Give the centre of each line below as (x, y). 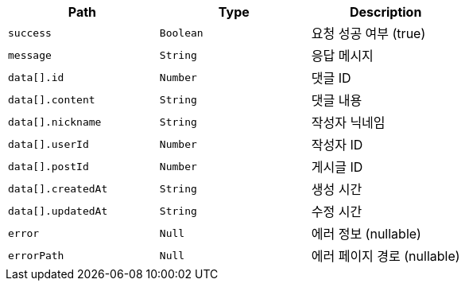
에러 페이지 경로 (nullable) (386, 256)
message (30, 55)
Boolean (181, 33)
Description (386, 12)
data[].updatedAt (58, 211)
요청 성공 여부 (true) (368, 33)
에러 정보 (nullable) (366, 234)
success (30, 33)
